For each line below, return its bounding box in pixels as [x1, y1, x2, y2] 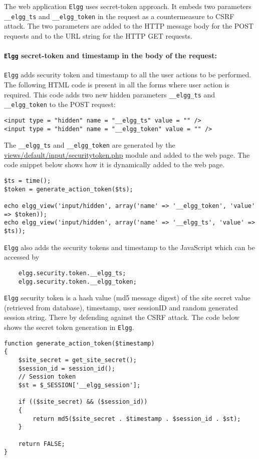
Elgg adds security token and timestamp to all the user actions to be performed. [4, 69, 251, 80]
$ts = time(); [4, 177, 51, 185]
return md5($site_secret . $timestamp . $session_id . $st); [33, 415, 241, 422]
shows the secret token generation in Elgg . [4, 322, 134, 332]
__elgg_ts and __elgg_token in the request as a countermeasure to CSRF [4, 11, 234, 21]
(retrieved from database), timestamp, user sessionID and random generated [4, 302, 238, 312]
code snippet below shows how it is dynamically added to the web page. [4, 159, 225, 170]
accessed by [4, 252, 40, 262]
